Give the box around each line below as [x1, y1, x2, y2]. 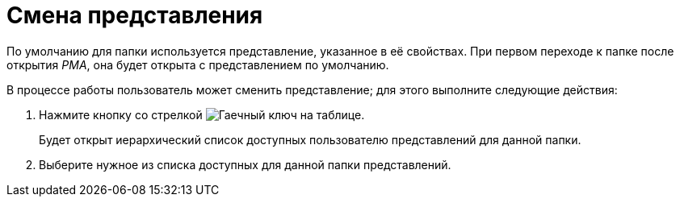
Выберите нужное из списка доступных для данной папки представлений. [39, 157, 451, 172]
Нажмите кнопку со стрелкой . [39, 107, 365, 122]
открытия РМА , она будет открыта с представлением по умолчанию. [6, 57, 389, 72]
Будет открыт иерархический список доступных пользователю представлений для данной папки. [39, 132, 581, 147]
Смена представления [6, 2, 263, 29]
